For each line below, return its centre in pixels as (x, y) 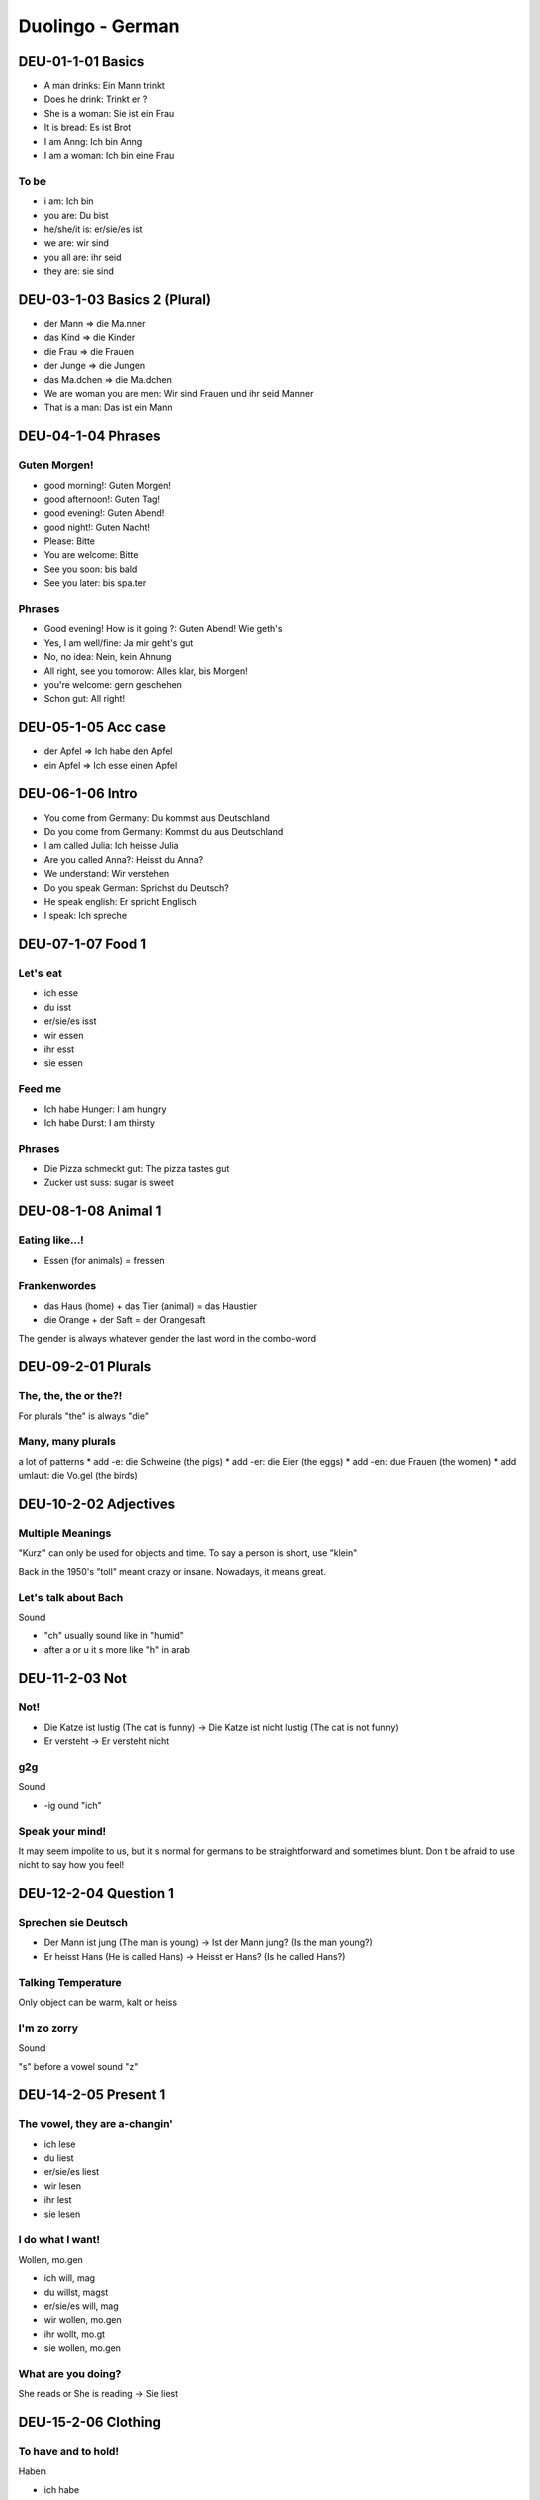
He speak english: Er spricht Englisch (120, 901)
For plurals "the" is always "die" (84, 1416)
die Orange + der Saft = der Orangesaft (124, 1320)
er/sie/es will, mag (81, 2306)
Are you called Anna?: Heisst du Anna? (123, 859)
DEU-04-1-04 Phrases (89, 436)
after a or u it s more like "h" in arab (116, 1649)
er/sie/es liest (71, 2172)
